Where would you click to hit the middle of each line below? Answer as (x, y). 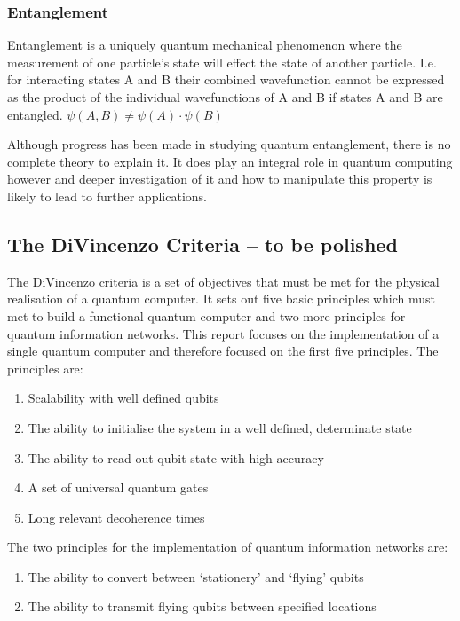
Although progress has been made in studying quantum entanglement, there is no (229, 144)
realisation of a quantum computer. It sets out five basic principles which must (222, 299)
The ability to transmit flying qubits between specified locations (202, 606)
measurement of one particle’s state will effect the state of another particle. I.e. (222, 62)
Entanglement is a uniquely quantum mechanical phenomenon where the (205, 45)
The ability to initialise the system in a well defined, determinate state (220, 427)
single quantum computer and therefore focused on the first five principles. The (223, 351)
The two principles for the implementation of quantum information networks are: (228, 547)
